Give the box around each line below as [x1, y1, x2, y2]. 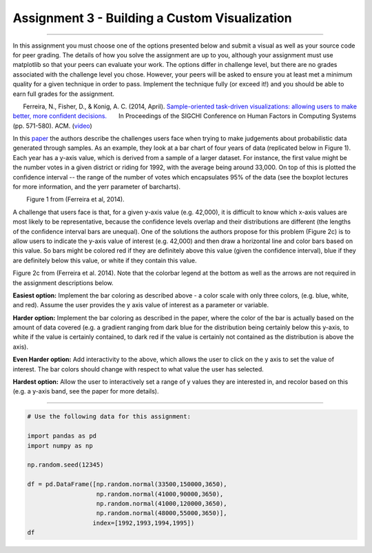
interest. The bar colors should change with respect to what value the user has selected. [12, 365, 265, 373]
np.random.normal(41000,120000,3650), [96, 499, 227, 507]
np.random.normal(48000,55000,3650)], [96, 510, 227, 517]
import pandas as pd [27, 432, 96, 440]
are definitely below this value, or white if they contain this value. [12, 256, 197, 264]
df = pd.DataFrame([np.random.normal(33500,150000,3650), [27, 481, 227, 488]
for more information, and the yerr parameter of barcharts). [12, 183, 180, 191]
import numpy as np [27, 442, 93, 449]
